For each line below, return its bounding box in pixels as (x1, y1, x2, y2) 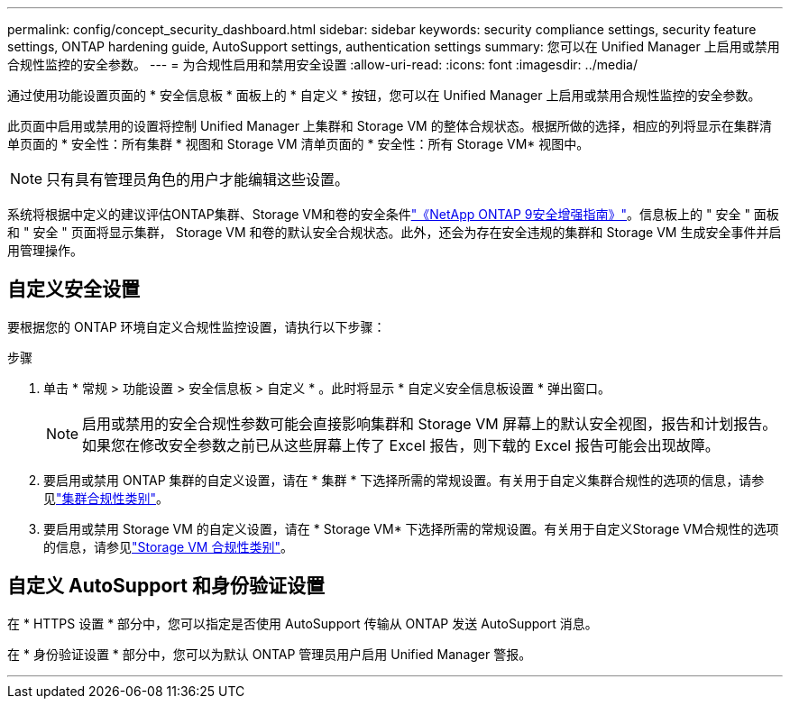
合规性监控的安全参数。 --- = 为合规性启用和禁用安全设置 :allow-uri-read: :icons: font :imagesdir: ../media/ (7, 57, 638, 72)
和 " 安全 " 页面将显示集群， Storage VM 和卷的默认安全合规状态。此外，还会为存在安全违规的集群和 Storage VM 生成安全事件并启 (7, 225, 782, 240)
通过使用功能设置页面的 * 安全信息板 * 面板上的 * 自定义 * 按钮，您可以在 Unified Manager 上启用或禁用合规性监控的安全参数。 (7, 87, 761, 103)
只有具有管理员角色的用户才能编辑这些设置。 (46, 170, 350, 188)
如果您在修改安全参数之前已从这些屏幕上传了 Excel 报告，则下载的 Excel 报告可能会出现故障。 (82, 436, 720, 454)
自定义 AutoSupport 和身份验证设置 (7, 574, 325, 598)
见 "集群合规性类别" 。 (43, 490, 170, 506)
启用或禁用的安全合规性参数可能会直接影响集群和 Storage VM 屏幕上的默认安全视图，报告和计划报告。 (82, 414, 777, 433)
